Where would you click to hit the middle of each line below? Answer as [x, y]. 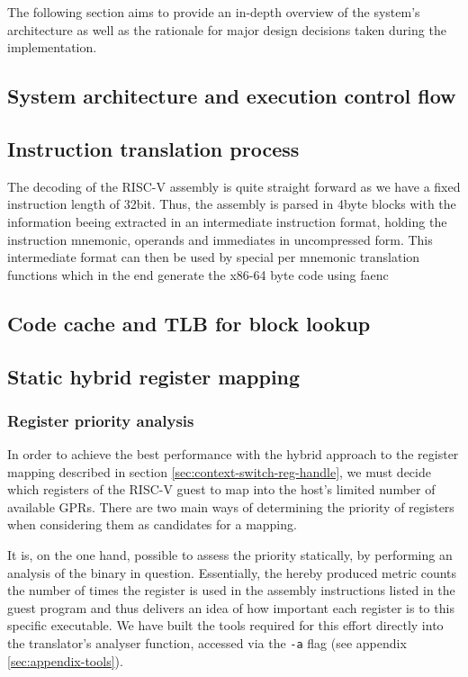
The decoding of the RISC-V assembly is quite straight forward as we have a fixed [234, 186]
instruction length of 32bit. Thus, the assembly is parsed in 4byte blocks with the [232, 204]
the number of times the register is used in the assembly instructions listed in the [231, 590]
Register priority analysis [101, 420]
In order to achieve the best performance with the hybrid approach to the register [233, 454]
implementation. [52, 47]
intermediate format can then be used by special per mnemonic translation [214, 257]
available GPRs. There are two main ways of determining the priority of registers [231, 506]
